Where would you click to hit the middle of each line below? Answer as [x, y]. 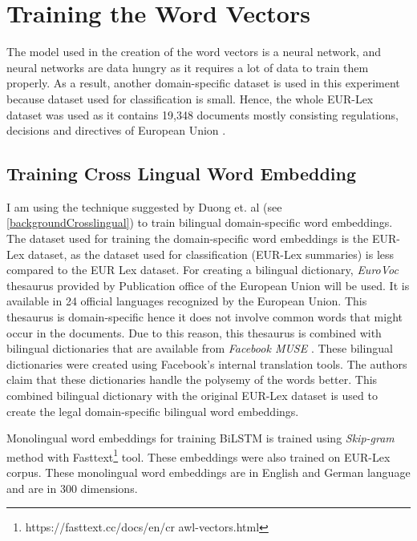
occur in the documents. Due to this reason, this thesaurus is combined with [194, 332]
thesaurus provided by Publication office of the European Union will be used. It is [208, 285]
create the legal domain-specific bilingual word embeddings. [153, 411]
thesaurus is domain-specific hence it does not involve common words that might [205, 317]
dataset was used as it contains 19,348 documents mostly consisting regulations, [202, 114]
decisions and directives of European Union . [116, 130]
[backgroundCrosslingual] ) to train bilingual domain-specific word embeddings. [200, 222]
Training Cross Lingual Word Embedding [182, 174]
